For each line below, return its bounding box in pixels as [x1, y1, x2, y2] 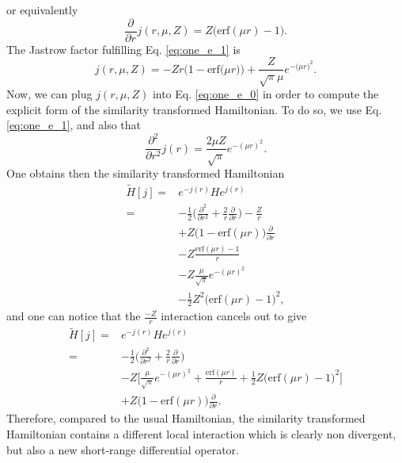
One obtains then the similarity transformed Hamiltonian [6, 165, 285, 182]
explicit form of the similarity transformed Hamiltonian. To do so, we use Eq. [6, 101, 382, 117]
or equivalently [6, 2, 78, 17]
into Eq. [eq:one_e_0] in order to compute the [152, 86, 379, 102]
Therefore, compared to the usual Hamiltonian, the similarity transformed [6, 410, 366, 427]
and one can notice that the [6, 308, 141, 324]
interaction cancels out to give [161, 308, 307, 324]
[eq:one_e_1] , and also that [6, 117, 142, 133]
